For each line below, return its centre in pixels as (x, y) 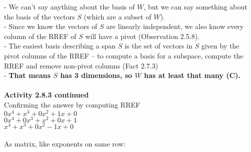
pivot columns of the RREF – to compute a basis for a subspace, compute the (124, 55)
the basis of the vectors (40, 16)
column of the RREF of (40, 36)
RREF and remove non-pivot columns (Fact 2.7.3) (81, 65)
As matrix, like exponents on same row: (65, 144)
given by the (220, 46)
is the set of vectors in (159, 46)
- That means (27, 75)
